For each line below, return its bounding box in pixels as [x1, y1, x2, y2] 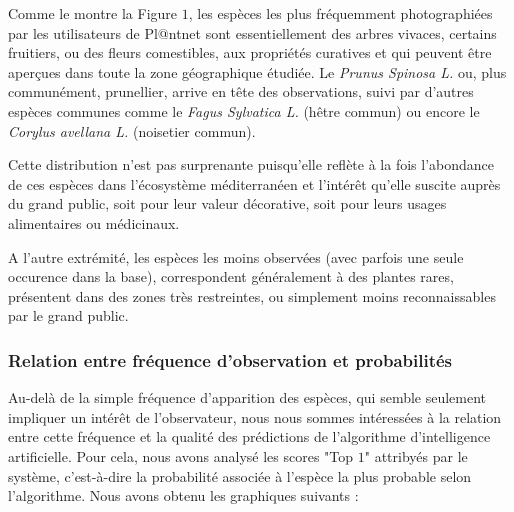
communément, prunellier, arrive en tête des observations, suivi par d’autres [8, 81, 474, 102]
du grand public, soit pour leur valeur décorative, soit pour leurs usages [8, 193, 447, 214]
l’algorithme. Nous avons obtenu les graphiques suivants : [8, 485, 359, 506]
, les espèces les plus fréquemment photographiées [188, 3, 493, 23]
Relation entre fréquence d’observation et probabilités [8, 347, 452, 372]
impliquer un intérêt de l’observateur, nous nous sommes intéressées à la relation [8, 406, 502, 427]
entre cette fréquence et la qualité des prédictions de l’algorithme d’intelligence [8, 426, 491, 447]
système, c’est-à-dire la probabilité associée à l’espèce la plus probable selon [8, 465, 472, 486]
